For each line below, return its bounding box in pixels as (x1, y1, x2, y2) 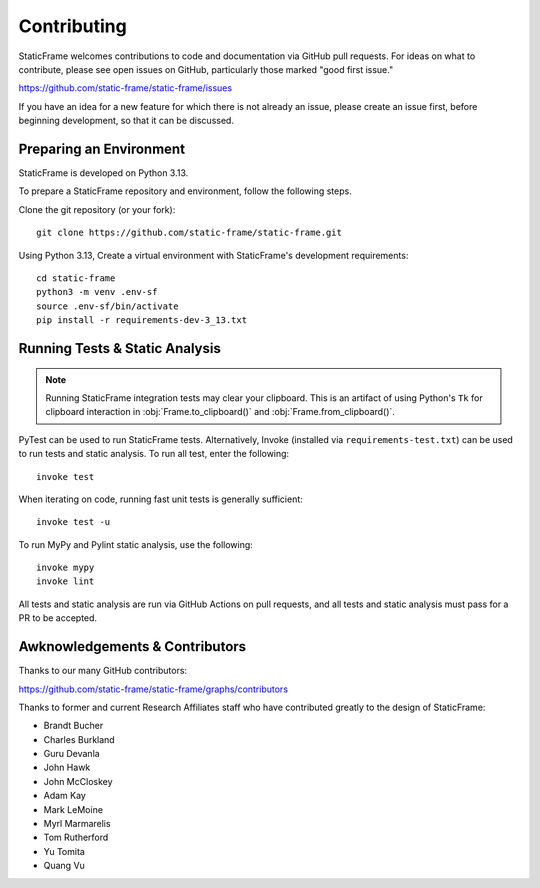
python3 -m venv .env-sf (36, 286, 158, 298)
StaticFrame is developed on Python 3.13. (18, 167, 189, 179)
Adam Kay (43, 790, 87, 802)
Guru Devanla (43, 748, 100, 760)
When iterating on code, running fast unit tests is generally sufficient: (18, 493, 304, 505)
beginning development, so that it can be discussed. (18, 115, 235, 127)
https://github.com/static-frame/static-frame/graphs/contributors (18, 683, 289, 695)
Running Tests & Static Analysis (18, 340, 222, 357)
